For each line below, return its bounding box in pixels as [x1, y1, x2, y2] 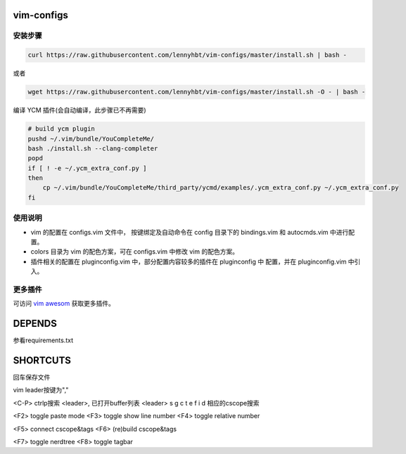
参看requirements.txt [13, 336, 74, 344]
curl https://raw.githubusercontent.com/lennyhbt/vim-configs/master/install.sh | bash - [27, 51, 348, 59]
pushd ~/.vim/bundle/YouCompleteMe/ [27, 134, 155, 143]
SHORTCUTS [13, 355, 72, 366]
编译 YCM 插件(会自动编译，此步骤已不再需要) [13, 106, 146, 115]
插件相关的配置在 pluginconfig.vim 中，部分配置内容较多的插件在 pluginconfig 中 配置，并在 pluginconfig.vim [30, 257, 347, 266]
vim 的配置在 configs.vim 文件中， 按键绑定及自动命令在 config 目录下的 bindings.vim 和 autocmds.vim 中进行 [30, 228, 349, 236]
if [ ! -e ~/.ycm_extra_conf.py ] [27, 164, 147, 172]
